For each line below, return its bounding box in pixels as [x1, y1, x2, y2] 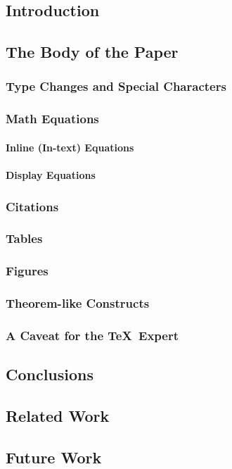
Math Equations [6, 110, 99, 127]
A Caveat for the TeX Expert [6, 326, 179, 344]
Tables [6, 230, 43, 247]
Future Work [6, 446, 102, 468]
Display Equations [6, 168, 96, 182]
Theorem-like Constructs [6, 294, 150, 312]
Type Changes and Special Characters [6, 77, 226, 95]
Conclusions [6, 363, 94, 385]
